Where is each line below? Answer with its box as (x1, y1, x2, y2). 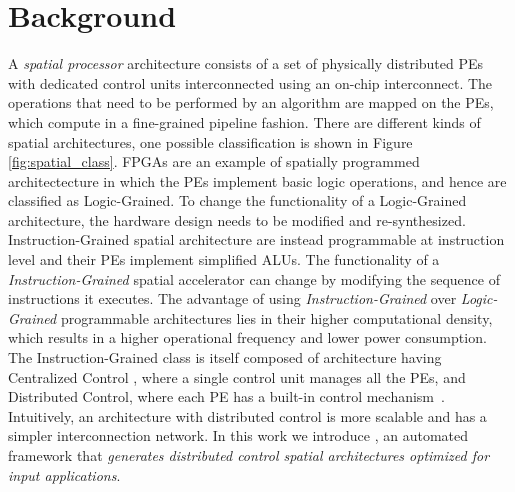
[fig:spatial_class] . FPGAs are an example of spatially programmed (8, 151, 420, 172)
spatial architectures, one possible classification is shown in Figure (8, 131, 413, 152)
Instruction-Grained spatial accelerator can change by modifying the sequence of (8, 268, 500, 289)
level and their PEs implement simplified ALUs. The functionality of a (8, 249, 440, 270)
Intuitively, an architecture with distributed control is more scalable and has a (8, 405, 487, 426)
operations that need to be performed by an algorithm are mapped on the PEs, (8, 92, 494, 113)
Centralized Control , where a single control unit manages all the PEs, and (8, 366, 466, 387)
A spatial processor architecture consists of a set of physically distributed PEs (8, 53, 484, 74)
